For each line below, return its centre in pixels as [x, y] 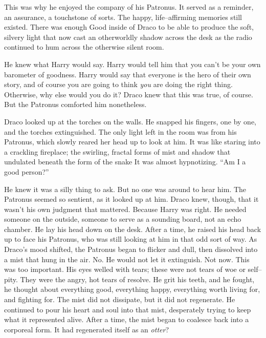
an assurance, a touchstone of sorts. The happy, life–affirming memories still [123, 17]
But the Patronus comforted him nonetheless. [75, 104]
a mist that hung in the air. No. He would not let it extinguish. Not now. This [127, 259]
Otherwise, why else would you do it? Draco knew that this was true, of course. [129, 94]
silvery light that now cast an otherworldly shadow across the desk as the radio [128, 37]
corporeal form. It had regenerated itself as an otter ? [86, 329]
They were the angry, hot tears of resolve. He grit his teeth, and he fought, [137, 279]
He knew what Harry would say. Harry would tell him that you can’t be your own [132, 64]
